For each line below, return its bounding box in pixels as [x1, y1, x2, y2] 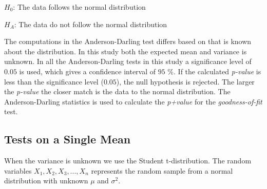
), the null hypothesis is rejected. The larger [116, 76, 255, 87]
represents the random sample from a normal [91, 165, 233, 176]
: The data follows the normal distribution [13, 2, 146, 12]
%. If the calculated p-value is [167, 66, 261, 76]
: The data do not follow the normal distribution [14, 18, 167, 29]
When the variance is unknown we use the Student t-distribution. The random [4, 155, 252, 166]
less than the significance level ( [4, 76, 104, 87]
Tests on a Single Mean [4, 131, 131, 147]
